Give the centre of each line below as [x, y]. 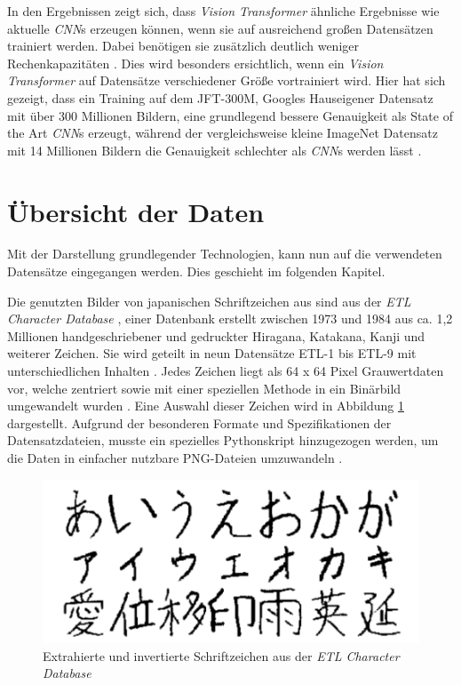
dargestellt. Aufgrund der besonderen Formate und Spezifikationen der [199, 422]
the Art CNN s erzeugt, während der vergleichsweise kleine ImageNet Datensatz [223, 133]
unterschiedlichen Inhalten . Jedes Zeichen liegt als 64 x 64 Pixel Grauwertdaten [226, 371]
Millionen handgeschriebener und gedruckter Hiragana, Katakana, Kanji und [216, 335]
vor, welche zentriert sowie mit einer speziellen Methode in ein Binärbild [204, 388]
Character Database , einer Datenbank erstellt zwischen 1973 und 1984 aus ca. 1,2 [230, 319]
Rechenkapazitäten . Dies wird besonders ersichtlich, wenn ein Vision [195, 63]
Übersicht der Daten [136, 211]
